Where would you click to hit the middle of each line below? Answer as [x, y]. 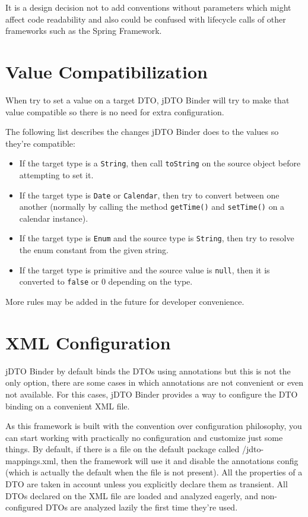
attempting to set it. [56, 174]
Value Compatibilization [107, 71]
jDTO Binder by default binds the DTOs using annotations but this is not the [148, 371]
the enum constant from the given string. [94, 250]
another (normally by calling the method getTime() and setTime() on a [152, 207]
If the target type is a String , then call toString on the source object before [160, 163]
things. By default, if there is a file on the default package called [123, 449]
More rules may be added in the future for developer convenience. [125, 301]
